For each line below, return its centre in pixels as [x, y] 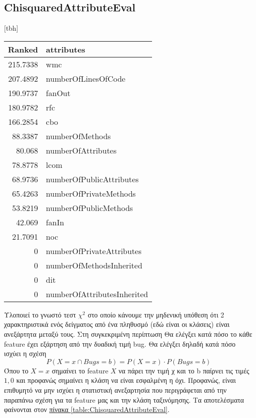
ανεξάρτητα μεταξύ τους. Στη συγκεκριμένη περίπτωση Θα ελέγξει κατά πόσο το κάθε [128, 334]
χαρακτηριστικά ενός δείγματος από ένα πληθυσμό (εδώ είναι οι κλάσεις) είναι [117, 324]
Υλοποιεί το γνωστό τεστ [40, 314]
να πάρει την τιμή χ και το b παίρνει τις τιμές [184, 370]
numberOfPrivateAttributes [94, 251]
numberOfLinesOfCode [86, 78]
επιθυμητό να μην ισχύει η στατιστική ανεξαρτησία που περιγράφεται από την [115, 390]
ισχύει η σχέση [25, 353]
